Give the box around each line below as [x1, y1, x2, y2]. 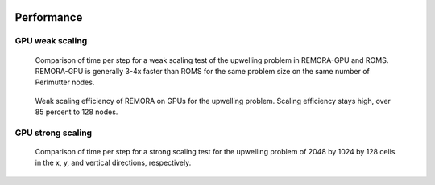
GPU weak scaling [14, 35, 88, 47]
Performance [14, 10, 83, 24]
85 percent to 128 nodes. [35, 107, 118, 117]
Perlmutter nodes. [35, 77, 95, 88]
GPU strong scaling [14, 127, 93, 138]
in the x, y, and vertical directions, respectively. [35, 158, 192, 168]
